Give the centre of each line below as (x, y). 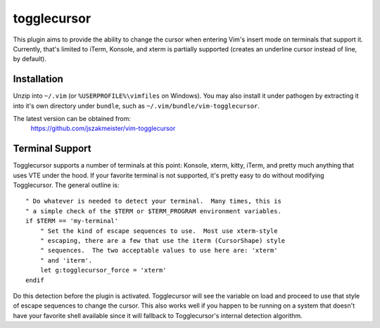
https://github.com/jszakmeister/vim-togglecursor (103, 128)
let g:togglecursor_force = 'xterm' (103, 270)
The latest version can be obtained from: (72, 119)
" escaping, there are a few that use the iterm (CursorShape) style (163, 241)
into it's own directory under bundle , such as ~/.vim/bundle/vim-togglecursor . (137, 106)
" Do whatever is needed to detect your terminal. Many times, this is (153, 201)
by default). (30, 59)
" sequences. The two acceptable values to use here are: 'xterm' (159, 251)
